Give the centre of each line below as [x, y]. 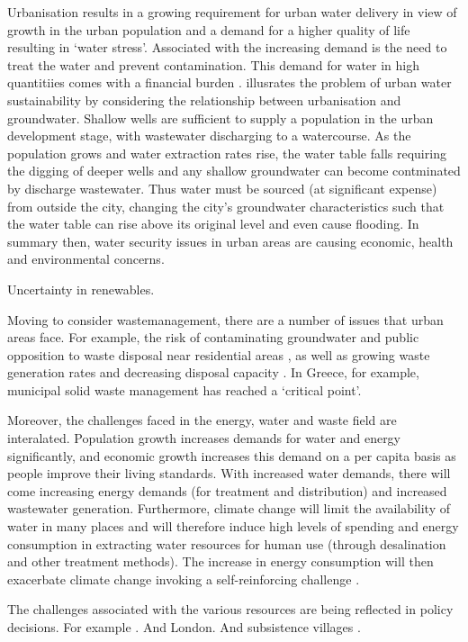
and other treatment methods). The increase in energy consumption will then [220, 561]
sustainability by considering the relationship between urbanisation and [204, 99]
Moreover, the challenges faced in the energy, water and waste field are [202, 420]
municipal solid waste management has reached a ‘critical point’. [184, 389]
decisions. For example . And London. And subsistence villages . [184, 627]
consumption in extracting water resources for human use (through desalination [227, 543]
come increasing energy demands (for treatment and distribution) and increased [227, 490]
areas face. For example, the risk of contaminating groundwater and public [213, 337]
